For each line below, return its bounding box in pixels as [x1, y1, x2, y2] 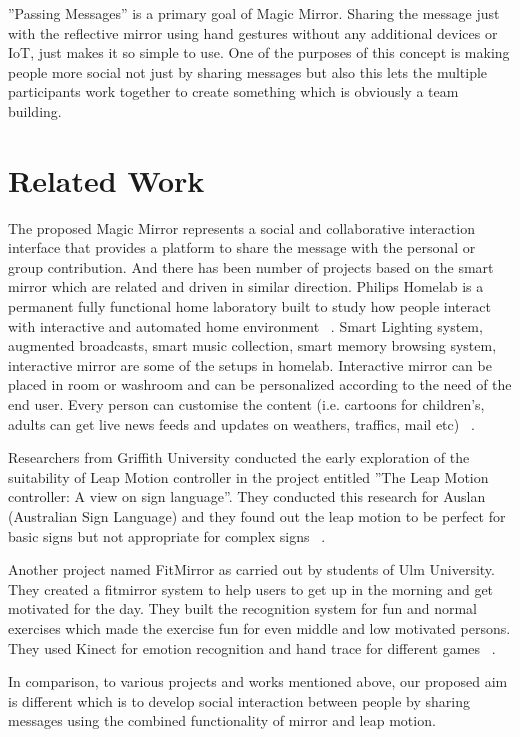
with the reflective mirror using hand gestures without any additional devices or [8, 22, 498, 43]
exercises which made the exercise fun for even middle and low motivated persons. [8, 617, 511, 638]
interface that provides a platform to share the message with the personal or [8, 237, 476, 258]
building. [8, 100, 62, 121]
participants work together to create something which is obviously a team [8, 81, 459, 102]
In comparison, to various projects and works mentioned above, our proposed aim [8, 671, 508, 692]
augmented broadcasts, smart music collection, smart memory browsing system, [8, 335, 497, 356]
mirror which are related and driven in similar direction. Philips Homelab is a [8, 276, 484, 297]
